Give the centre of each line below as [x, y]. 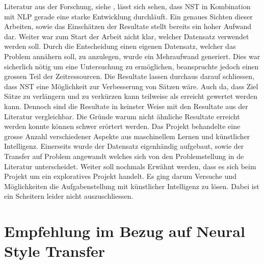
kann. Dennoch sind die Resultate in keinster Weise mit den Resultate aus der [126, 106]
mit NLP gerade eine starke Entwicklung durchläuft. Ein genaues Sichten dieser [128, 16]
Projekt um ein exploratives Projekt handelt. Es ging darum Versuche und [121, 176]
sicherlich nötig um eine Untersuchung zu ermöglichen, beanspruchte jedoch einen [131, 66]
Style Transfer [55, 251]
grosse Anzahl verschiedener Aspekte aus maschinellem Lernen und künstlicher [127, 136]
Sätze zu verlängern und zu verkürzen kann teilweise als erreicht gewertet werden [131, 96]
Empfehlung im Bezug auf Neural [125, 231]
